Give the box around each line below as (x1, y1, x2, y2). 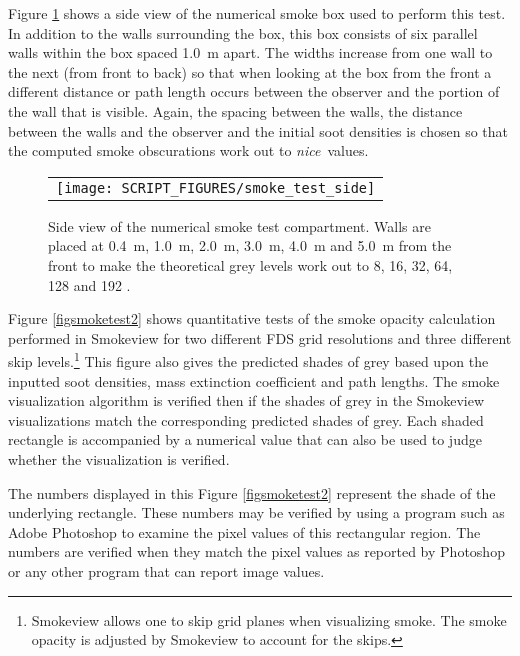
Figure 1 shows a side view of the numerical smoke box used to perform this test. (8, 3, 506, 23)
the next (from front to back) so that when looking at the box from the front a (8, 61, 492, 82)
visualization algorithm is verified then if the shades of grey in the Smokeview (8, 390, 485, 411)
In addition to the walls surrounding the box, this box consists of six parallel (8, 22, 478, 43)
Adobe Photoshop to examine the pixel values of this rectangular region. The (8, 521, 481, 542)
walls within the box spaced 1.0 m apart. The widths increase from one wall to (8, 42, 493, 63)
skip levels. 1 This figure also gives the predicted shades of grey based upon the (8, 348, 489, 371)
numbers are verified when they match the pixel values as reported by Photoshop (8, 541, 505, 562)
